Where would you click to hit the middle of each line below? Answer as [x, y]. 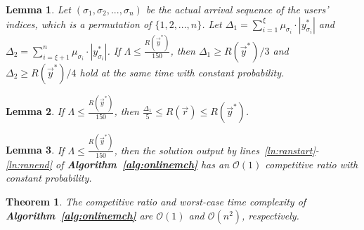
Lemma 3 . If [35, 150]
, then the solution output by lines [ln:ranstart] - [216, 150]
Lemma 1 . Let [38, 9]
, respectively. [271, 215]
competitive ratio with [312, 164]
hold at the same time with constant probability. [182, 72]
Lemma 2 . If [35, 111]
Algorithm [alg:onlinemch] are [79, 215]
